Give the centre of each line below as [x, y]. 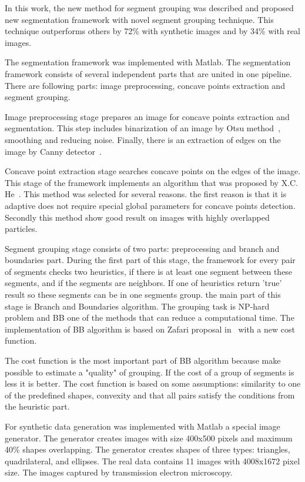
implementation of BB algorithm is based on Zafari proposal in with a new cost [150, 329]
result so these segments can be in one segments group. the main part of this [143, 295]
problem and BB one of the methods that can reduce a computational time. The [150, 318]
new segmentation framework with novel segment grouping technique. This [139, 19]
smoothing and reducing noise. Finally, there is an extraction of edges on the [143, 139]
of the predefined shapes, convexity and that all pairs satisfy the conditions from [150, 395]
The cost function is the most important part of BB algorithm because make [143, 360]
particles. [21, 229]
